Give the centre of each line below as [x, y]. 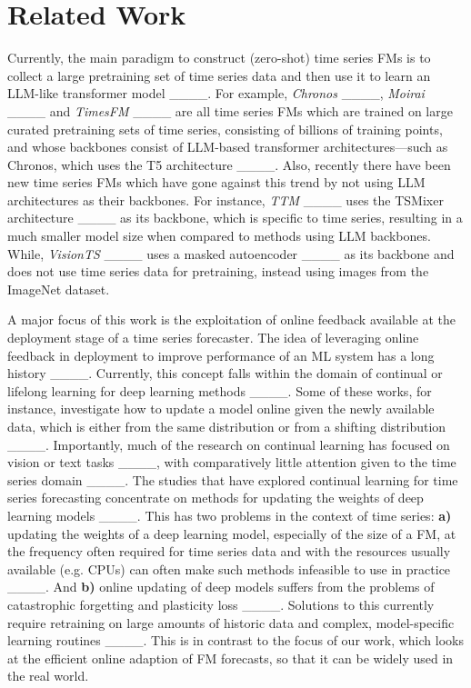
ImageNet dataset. [59, 289]
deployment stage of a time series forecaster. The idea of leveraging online [213, 338]
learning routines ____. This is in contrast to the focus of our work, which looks [235, 640]
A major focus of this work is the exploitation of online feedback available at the [232, 319]
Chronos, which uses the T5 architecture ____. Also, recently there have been [229, 164]
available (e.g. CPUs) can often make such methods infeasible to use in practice [229, 568]
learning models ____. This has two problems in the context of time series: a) [230, 515]
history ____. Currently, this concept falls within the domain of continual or [225, 373]
